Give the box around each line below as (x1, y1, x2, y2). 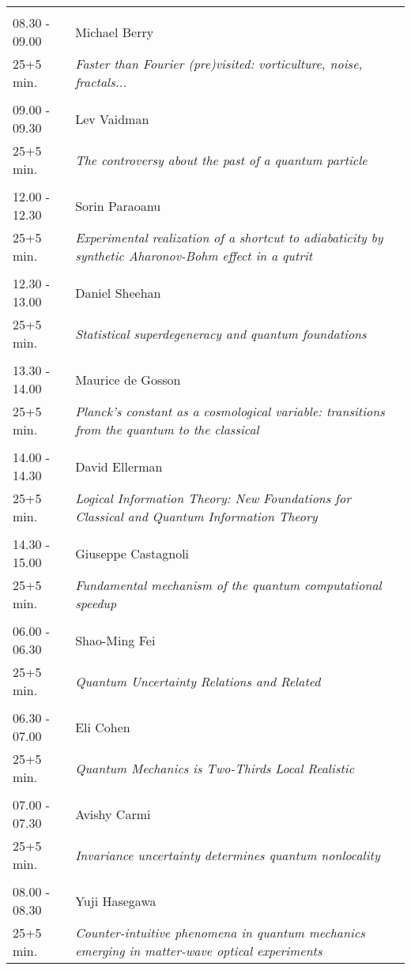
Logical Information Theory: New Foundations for (75, 489, 351, 507)
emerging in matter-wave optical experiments (75, 942, 322, 960)
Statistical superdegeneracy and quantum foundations (75, 324, 367, 343)
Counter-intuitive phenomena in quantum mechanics (75, 923, 365, 942)
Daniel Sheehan (75, 283, 161, 302)
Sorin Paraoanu (75, 196, 161, 215)
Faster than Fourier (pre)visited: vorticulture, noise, (75, 55, 363, 73)
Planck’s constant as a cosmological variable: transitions (75, 402, 385, 420)
